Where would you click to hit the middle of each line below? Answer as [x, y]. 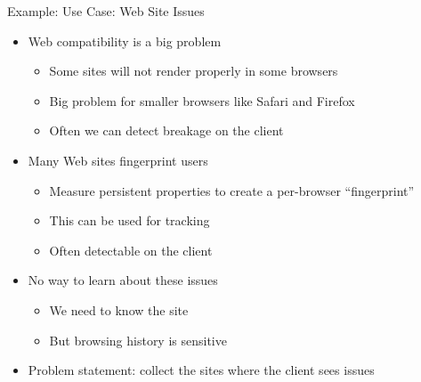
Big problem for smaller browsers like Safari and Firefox [202, 100]
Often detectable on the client [131, 250]
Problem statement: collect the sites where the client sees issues [201, 370]
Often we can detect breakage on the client [166, 130]
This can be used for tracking [130, 220]
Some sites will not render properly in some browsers [194, 71]
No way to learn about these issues [123, 280]
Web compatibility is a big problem [125, 41]
